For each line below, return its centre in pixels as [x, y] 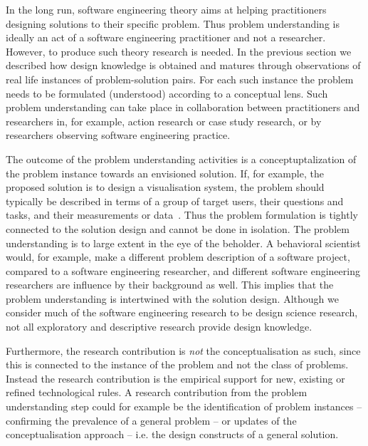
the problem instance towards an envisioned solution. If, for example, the [165, 173]
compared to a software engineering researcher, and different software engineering [183, 270]
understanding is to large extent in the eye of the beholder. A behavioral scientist [183, 243]
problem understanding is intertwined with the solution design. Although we [172, 298]
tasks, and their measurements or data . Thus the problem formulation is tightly [182, 215]
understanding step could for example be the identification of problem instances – [184, 406]
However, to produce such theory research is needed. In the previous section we [179, 51]
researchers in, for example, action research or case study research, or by [164, 121]
